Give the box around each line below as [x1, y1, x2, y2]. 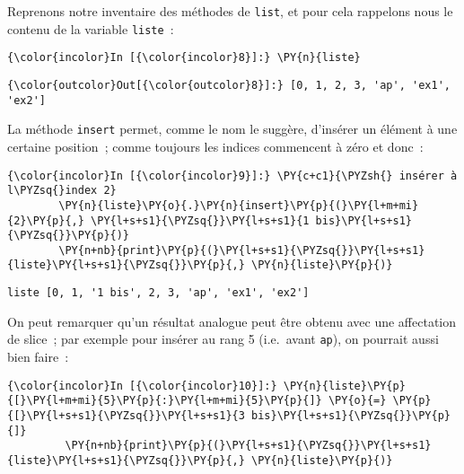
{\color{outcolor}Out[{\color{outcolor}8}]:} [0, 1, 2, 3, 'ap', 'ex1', [7, 78, 451, 92]
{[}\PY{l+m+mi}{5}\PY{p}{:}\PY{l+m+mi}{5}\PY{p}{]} [7, 394, 322, 408]
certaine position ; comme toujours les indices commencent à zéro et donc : [7, 136, 424, 155]
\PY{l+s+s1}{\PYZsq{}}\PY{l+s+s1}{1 [91, 214, 310, 227]
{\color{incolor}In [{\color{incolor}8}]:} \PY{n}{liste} [7, 51, 361, 65]
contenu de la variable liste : [7, 19, 174, 38]
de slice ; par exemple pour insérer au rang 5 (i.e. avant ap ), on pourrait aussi [7, 329, 439, 348]
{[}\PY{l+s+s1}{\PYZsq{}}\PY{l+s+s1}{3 [7, 408, 245, 422]
